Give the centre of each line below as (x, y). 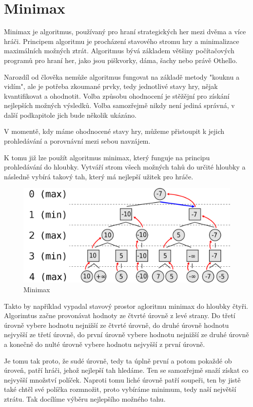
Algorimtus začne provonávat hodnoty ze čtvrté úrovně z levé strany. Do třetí (120, 315)
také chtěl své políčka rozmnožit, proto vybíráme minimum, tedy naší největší (120, 389)
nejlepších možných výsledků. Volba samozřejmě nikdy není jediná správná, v (119, 105)
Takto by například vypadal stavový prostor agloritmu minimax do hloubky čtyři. (126, 306)
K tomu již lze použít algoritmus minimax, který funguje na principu (107, 157)
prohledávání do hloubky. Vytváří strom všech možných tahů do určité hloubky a (125, 167)
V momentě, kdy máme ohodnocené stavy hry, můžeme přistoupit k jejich (114, 131)
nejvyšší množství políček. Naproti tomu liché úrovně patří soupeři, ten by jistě (122, 379)
